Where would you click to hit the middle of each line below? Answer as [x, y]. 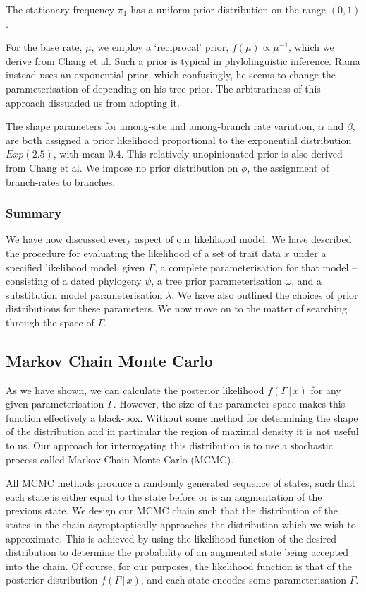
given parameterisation [55, 404]
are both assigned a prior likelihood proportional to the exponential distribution [179, 140]
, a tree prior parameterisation [216, 281]
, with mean [79, 154]
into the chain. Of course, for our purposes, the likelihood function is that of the [179, 566]
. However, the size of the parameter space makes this [229, 404]
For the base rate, [44, 47]
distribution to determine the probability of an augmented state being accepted [177, 552]
